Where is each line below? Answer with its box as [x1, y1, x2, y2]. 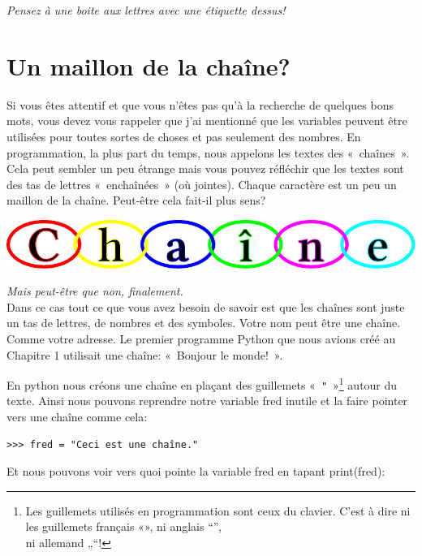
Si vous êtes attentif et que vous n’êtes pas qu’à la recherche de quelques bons [6, 96, 394, 113]
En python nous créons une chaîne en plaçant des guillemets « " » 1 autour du [6, 374, 398, 393]
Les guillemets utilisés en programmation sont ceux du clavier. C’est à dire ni [25, 502, 411, 519]
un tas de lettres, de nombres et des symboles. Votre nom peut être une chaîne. [6, 314, 401, 331]
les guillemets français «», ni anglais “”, [25, 518, 222, 535]
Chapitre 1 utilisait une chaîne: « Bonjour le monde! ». [6, 346, 283, 363]
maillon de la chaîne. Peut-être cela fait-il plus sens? [6, 192, 266, 209]
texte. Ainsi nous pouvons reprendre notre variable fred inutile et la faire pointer [6, 392, 408, 409]
